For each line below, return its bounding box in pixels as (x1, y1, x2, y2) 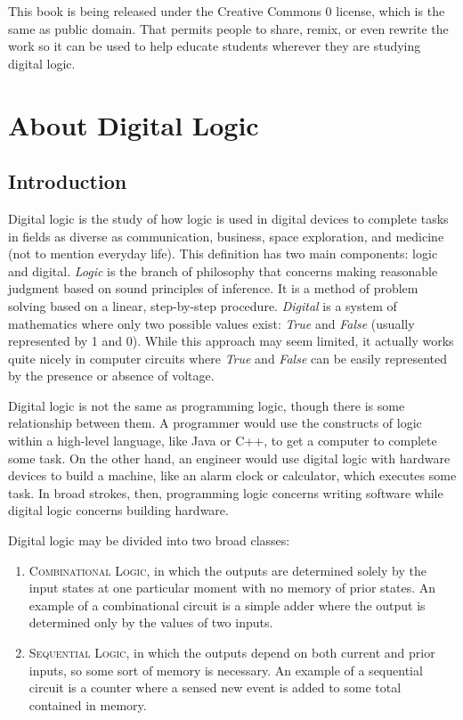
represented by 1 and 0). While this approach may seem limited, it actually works (8, 331, 454, 350)
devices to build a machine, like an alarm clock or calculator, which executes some (8, 466, 457, 485)
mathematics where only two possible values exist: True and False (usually (8, 314, 415, 332)
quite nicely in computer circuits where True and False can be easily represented (8, 348, 448, 367)
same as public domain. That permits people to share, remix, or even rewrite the (8, 19, 449, 37)
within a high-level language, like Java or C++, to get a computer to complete (8, 431, 437, 450)
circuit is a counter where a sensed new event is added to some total (28, 678, 402, 697)
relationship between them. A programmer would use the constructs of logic (8, 413, 422, 432)
